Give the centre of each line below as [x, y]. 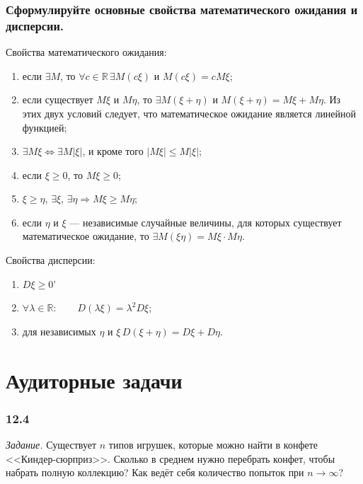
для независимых [59, 331]
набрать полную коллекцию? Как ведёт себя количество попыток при [155, 472]
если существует [58, 99]
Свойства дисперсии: [51, 260]
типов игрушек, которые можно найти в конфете [213, 445]
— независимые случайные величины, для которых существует [206, 222]
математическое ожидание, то [86, 236]
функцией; [45, 127]
